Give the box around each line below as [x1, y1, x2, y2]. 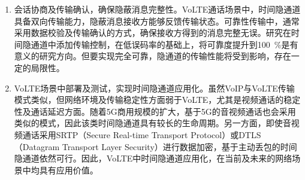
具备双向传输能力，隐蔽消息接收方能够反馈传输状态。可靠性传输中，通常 [14, 14, 300, 27]
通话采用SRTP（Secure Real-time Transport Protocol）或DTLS [22, 128, 261, 141]
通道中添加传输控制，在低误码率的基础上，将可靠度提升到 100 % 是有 [31, 38, 298, 50]
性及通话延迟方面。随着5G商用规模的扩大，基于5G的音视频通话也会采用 [14, 105, 296, 117]
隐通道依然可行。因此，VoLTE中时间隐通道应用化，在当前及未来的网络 [14, 152, 292, 164]
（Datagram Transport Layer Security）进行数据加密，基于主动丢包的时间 [14, 140, 297, 152]
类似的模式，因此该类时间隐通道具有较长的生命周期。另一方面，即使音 [14, 117, 291, 129]
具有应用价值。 [39, 163, 98, 176]
